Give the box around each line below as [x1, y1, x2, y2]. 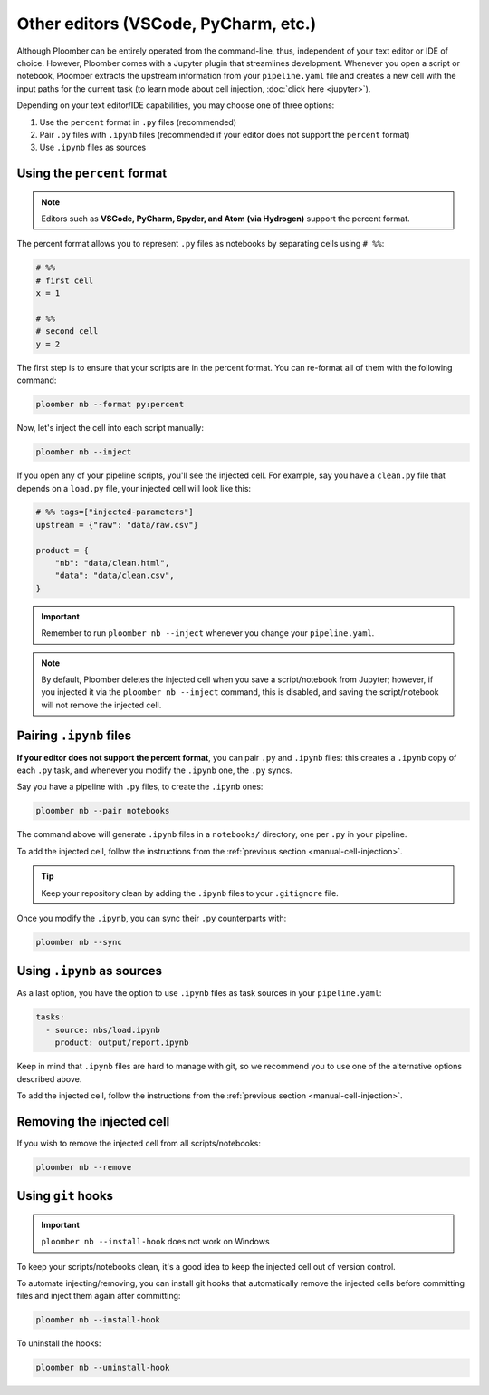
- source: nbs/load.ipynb [45, 1025, 160, 1035]
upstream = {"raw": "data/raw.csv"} [35, 520, 199, 530]
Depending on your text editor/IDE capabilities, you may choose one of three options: [16, 100, 335, 111]
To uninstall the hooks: [16, 1338, 101, 1349]
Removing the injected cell [16, 1114, 170, 1129]
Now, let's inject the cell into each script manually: [16, 423, 204, 434]
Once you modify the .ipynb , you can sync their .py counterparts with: [16, 912, 287, 923]
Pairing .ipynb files [16, 727, 131, 743]
